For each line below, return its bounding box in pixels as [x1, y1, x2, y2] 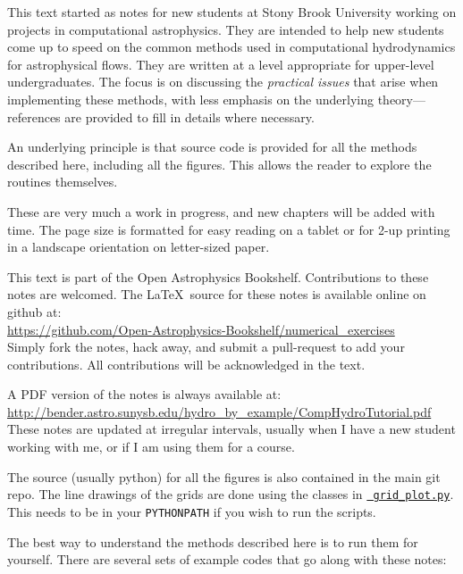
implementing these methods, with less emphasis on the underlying [7, 89, 374, 108]
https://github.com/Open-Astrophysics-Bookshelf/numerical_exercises [7, 320, 395, 338]
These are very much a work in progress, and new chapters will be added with [7, 202, 435, 220]
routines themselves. [7, 172, 118, 191]
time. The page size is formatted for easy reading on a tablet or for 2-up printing [7, 220, 450, 238]
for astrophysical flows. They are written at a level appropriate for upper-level [7, 54, 434, 73]
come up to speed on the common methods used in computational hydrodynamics [7, 37, 456, 56]
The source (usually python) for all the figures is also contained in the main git [7, 467, 441, 486]
